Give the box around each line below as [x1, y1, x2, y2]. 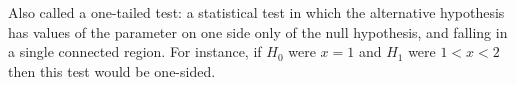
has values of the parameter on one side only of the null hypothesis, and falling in [8, 21, 508, 42]
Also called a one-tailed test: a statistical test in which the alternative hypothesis [8, 2, 505, 22]
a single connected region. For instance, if [8, 41, 262, 62]
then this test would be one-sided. [8, 60, 216, 81]
